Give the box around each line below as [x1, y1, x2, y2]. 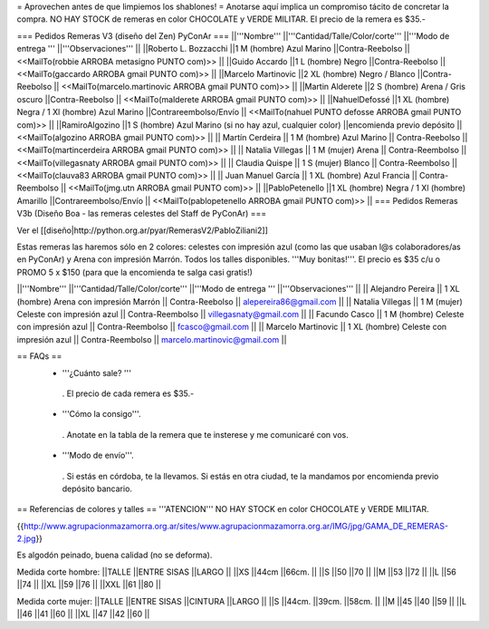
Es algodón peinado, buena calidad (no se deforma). [16, 549, 213, 561]
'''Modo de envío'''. [62, 450, 135, 461]
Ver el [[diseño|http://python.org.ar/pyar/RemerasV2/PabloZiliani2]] [16, 225, 269, 236]
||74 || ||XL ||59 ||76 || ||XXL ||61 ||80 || [16, 579, 162, 590]
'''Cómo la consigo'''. [62, 409, 141, 420]
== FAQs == [16, 351, 62, 362]
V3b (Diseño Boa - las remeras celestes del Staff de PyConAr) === [16, 208, 267, 219]
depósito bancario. [62, 483, 133, 494]
